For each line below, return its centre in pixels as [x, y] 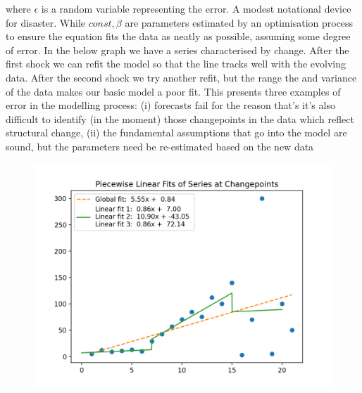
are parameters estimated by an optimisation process [239, 22]
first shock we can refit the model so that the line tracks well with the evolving [176, 64]
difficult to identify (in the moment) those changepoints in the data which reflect [180, 118]
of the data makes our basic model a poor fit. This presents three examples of [173, 91]
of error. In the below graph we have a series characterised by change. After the [177, 50]
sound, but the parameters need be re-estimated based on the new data [160, 146]
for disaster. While [46, 22]
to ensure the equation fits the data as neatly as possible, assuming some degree [178, 36]
